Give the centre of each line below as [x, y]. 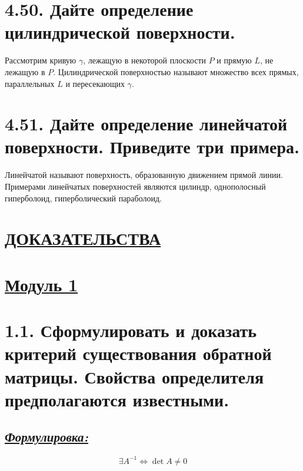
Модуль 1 [41, 284]
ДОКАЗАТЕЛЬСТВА [83, 238]
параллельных [30, 83]
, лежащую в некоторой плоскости [145, 60]
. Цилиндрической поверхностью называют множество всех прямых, [176, 71]
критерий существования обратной [138, 353]
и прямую [234, 60]
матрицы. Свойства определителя [134, 376]
